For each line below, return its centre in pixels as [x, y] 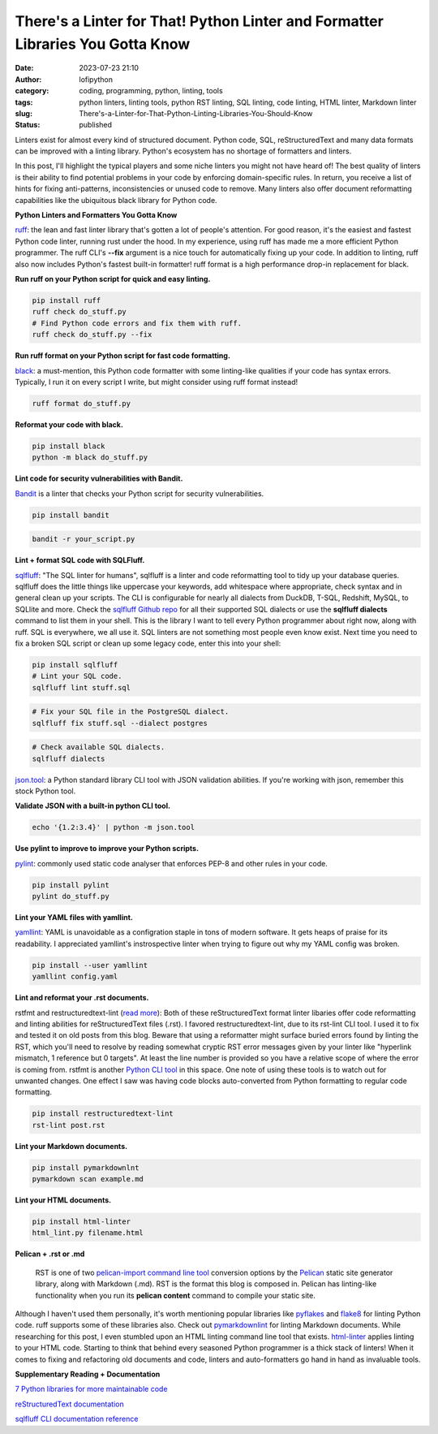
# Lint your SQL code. [77, 676]
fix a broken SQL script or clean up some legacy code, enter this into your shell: [148, 643]
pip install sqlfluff [75, 665]
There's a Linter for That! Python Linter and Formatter [200, 21]
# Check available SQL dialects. [99, 747]
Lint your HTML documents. [63, 1200]
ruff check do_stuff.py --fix [92, 335]
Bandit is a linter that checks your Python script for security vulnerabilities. [140, 493]
